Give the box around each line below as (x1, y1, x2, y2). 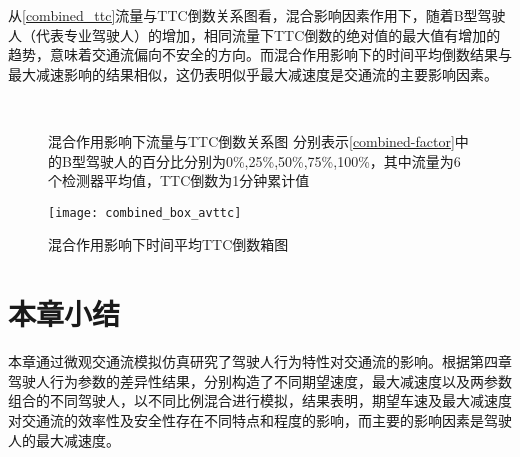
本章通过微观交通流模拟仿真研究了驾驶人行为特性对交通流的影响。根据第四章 (8, 351, 512, 372)
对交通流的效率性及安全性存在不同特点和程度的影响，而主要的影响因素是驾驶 (8, 409, 512, 430)
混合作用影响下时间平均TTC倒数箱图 (48, 234, 289, 255)
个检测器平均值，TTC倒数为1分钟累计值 (48, 170, 310, 191)
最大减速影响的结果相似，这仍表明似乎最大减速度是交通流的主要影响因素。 (8, 63, 498, 84)
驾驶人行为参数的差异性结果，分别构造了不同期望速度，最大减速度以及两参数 (8, 370, 512, 391)
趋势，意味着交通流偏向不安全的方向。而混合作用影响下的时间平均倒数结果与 (8, 44, 512, 65)
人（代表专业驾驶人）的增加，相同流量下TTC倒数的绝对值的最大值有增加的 (8, 24, 501, 45)
